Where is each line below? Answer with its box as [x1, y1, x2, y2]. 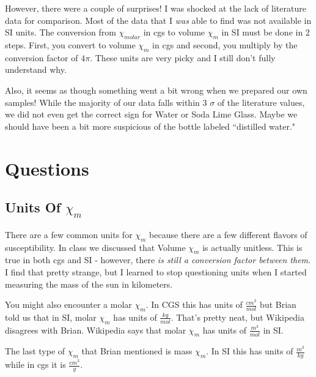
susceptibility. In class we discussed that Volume [5, 241, 186, 253]
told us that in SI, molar [5, 310, 97, 323]
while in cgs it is [5, 358, 66, 371]
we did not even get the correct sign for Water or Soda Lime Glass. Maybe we [5, 108, 298, 121]
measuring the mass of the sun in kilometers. [5, 277, 173, 290]
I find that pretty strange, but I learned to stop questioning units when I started [5, 265, 307, 278]
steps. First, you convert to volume [5, 38, 136, 51]
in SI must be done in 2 [221, 26, 310, 39]
